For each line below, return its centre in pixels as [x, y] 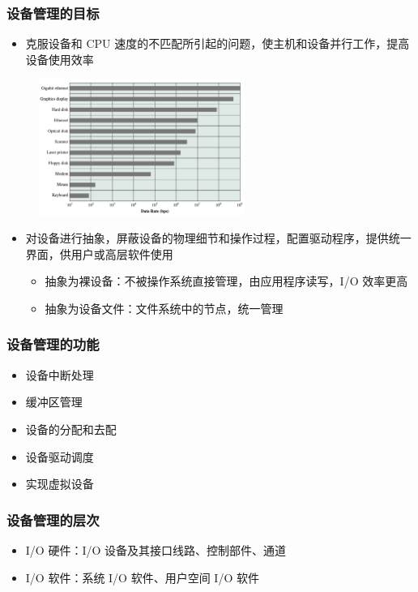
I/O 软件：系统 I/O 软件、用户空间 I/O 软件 [142, 577]
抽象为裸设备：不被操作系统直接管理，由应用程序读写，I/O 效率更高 [226, 281]
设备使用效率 [60, 59]
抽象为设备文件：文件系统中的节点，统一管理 [164, 308]
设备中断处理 [60, 374]
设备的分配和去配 [71, 429]
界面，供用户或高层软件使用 [99, 253]
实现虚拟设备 [60, 484]
